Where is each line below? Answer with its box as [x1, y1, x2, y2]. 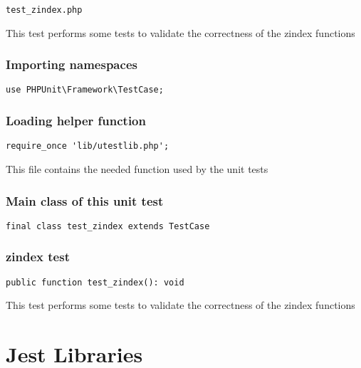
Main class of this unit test [6, 191, 164, 209]
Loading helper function [6, 112, 146, 130]
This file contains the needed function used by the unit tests [6, 162, 268, 176]
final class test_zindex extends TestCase [6, 221, 210, 231]
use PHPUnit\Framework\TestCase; [6, 85, 164, 95]
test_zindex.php [6, 5, 83, 15]
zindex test [6, 248, 70, 266]
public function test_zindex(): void [6, 277, 184, 288]
